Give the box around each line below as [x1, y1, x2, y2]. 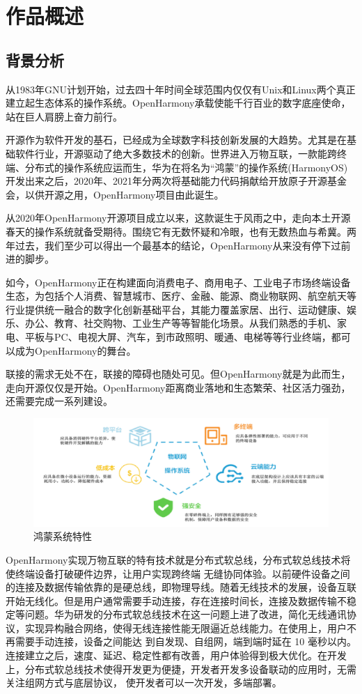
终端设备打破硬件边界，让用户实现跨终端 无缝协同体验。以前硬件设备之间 [15, 566, 350, 580]
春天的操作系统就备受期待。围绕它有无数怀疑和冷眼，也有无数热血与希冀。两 [6, 224, 356, 238]
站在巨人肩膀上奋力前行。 [6, 109, 123, 123]
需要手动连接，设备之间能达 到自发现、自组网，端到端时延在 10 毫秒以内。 [15, 634, 356, 649]
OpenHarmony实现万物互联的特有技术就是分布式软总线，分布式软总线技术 [6, 552, 341, 566]
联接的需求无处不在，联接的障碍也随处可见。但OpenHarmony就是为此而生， [6, 367, 351, 381]
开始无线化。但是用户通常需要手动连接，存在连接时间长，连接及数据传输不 [6, 593, 347, 608]
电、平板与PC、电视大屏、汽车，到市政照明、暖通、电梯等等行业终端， [6, 330, 331, 344]
